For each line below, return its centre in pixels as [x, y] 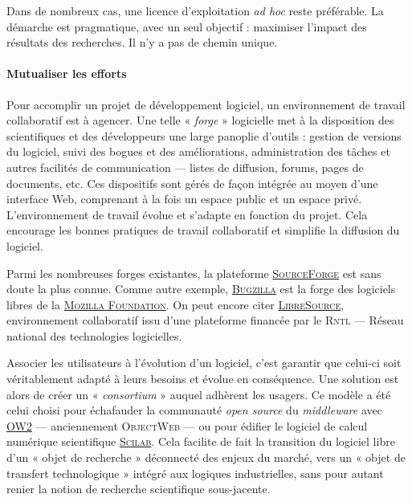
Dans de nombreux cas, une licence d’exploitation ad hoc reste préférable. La [195, 10]
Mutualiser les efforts [67, 73]
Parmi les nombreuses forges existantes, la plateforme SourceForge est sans [194, 273]
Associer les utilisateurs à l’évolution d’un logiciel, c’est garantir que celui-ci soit [204, 363]
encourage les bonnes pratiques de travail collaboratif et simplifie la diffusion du [203, 230]
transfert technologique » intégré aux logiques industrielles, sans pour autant [195, 473]
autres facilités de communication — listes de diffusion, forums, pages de [185, 167]
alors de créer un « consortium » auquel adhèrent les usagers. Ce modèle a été [199, 394]
